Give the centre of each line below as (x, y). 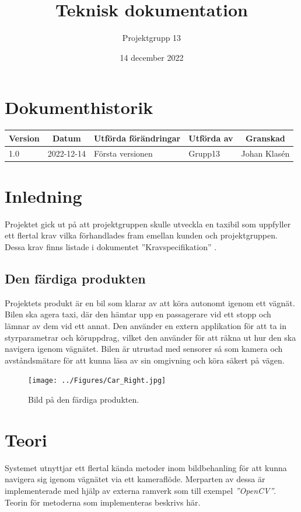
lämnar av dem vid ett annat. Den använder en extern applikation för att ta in (146, 325)
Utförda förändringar (137, 138)
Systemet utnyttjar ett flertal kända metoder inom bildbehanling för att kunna (146, 467)
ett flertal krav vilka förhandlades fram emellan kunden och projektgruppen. (141, 235)
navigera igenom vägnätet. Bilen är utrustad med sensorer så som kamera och (144, 349)
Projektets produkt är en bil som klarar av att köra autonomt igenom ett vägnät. (150, 302)
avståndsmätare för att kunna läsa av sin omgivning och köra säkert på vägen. (145, 360)
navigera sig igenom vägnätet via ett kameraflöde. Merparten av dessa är (135, 479)
